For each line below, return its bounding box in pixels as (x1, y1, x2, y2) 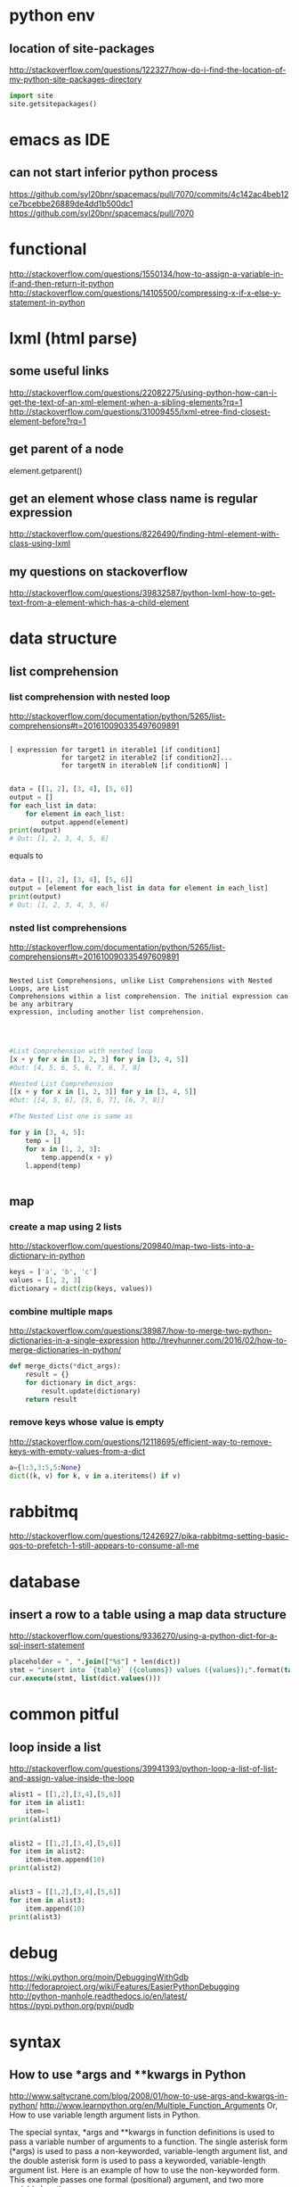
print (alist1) (9, 1815, 62, 1824)
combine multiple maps (9, 1305, 113, 1317)
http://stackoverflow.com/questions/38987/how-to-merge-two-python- (9, 1326, 273, 1337)
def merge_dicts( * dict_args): (9, 1362, 122, 1371)
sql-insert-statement (9, 1640, 85, 1651)
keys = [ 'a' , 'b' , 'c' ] (9, 1268, 98, 1277)
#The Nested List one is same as (9, 1112, 133, 1121)
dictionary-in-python (9, 1250, 85, 1261)
